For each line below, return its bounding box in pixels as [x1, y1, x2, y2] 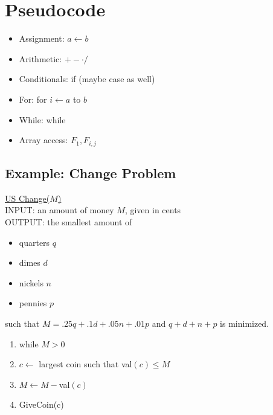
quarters [19, 236, 50, 248]
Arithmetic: [19, 52, 62, 65]
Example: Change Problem [5, 163, 176, 182]
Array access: [19, 134, 68, 146]
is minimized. [220, 317, 269, 329]
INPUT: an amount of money [5, 204, 114, 216]
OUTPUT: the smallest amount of [5, 215, 132, 228]
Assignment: [19, 32, 65, 45]
